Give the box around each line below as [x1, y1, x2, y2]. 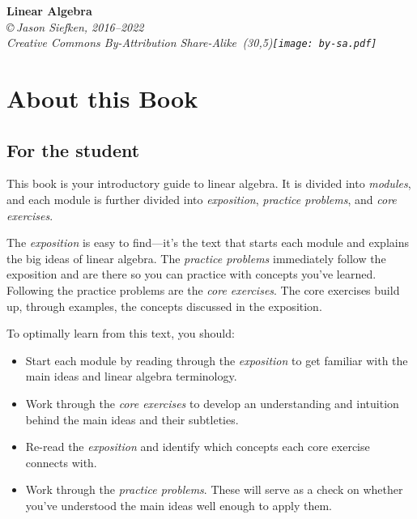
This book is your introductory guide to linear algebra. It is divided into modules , [6, 175, 411, 192]
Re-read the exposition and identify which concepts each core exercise [25, 438, 370, 455]
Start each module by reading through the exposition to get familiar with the [25, 351, 408, 368]
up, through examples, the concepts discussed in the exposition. [6, 297, 322, 314]
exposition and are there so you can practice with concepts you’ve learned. [6, 266, 377, 283]
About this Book [6, 82, 198, 115]
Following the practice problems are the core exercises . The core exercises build [6, 281, 400, 298]
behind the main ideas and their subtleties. [25, 411, 239, 428]
